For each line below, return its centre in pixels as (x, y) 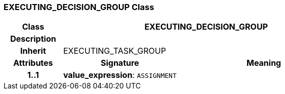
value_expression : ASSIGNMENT (120, 75)
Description (33, 39)
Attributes (33, 63)
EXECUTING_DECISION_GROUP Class (79, 7)
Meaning (264, 63)
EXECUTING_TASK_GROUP (114, 51)
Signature (120, 63)
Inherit (33, 51)
